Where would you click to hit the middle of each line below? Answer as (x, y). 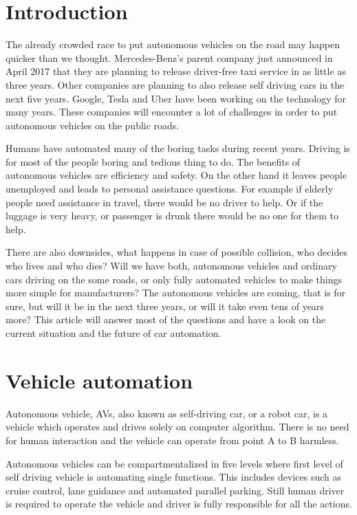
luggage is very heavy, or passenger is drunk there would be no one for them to (172, 216)
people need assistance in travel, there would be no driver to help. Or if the (164, 202)
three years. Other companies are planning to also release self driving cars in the (175, 84)
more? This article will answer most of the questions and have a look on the (166, 319)
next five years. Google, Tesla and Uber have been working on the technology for (176, 98)
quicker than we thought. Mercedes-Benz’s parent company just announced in (169, 57)
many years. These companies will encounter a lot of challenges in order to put (172, 112)
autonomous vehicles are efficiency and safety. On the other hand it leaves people (176, 175)
